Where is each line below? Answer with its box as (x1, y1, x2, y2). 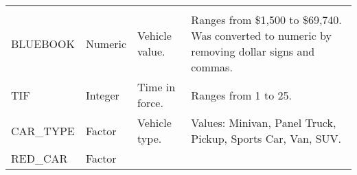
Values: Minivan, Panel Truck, (191, 115, 336, 130)
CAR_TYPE (11, 122, 75, 139)
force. (137, 95, 163, 110)
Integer (85, 86, 119, 103)
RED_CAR (11, 150, 68, 166)
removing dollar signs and (191, 43, 315, 59)
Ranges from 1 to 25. (191, 86, 292, 103)
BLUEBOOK (11, 35, 75, 51)
